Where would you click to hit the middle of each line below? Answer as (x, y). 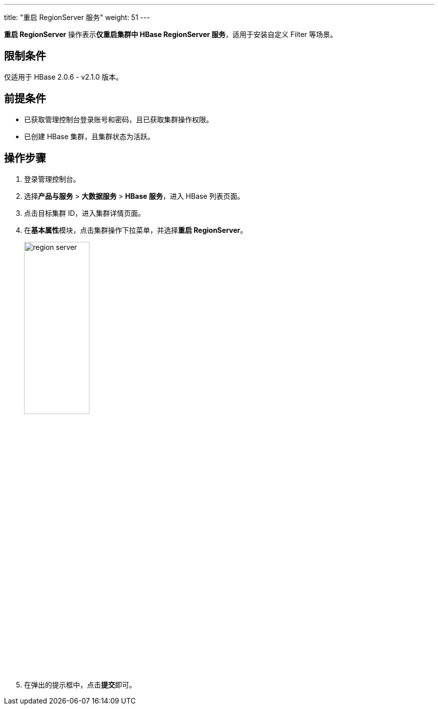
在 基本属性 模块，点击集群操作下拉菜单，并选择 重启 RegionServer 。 (136, 230)
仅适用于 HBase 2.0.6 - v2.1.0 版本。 (63, 77)
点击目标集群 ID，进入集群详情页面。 (84, 213)
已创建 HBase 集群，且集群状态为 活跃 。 (89, 136)
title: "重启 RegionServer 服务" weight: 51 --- (77, 17)
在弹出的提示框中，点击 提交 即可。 (80, 685)
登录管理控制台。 (52, 179)
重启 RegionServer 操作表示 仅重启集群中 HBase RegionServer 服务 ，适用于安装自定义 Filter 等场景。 (171, 34)
